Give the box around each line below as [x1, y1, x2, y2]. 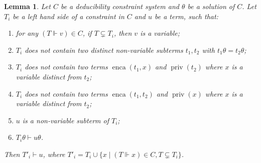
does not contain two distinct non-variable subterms [25, 44, 183, 55]
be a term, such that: [155, 11, 218, 21]
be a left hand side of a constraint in [13, 11, 124, 21]
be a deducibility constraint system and [60, 1, 179, 11]
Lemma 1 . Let [4, 1, 51, 11]
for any [16, 28, 38, 38]
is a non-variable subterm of [22, 115, 109, 125]
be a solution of [187, 1, 235, 11]
